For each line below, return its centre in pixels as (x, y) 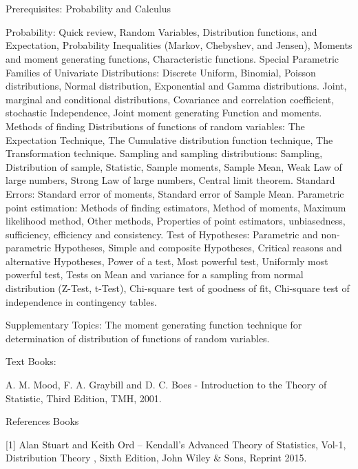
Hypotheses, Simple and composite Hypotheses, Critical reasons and (198, 248)
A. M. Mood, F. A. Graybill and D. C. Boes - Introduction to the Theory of (166, 385)
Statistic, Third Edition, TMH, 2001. (84, 398)
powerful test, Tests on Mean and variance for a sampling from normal (155, 274)
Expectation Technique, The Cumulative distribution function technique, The (169, 139)
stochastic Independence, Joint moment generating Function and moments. (164, 113)
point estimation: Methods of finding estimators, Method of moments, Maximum (176, 207)
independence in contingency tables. (81, 301)
